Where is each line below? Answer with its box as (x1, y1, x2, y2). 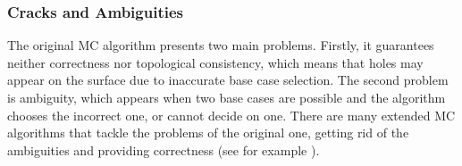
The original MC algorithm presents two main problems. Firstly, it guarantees (7, 36, 434, 54)
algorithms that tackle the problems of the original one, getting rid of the (7, 123, 409, 142)
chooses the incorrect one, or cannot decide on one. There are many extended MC (7, 105, 456, 124)
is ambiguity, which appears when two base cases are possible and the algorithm (7, 88, 446, 106)
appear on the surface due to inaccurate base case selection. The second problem (7, 71, 449, 89)
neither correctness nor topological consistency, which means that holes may (7, 53, 424, 71)
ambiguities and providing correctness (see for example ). (7, 140, 320, 159)
